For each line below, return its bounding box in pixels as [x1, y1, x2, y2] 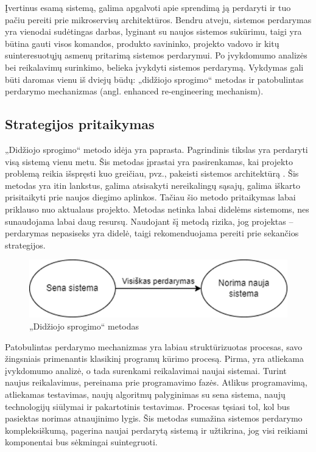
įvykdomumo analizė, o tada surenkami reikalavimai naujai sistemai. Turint [5, 364, 287, 376]
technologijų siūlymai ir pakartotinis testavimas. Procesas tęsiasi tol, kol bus [5, 400, 290, 412]
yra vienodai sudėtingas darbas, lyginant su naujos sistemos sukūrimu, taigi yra [5, 25, 302, 38]
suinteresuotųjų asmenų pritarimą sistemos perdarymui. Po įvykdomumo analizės [5, 49, 307, 62]
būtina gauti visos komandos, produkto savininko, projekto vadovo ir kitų [5, 37, 279, 49]
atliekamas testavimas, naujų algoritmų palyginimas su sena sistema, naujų [5, 387, 286, 400]
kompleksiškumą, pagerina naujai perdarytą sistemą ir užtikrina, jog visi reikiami [5, 423, 308, 436]
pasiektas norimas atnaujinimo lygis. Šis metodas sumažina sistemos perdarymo [5, 412, 303, 425]
